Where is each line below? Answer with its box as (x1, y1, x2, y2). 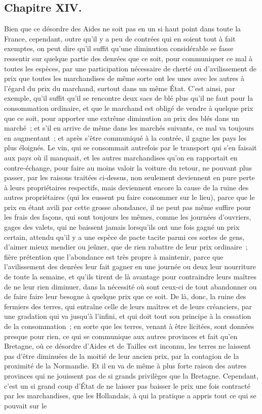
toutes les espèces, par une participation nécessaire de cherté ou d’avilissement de (4, 63, 257, 73)
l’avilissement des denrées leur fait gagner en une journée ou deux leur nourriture (4, 261, 256, 272)
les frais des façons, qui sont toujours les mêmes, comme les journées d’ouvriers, (4, 212, 251, 222)
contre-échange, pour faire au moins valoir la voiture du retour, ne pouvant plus (4, 162, 252, 173)
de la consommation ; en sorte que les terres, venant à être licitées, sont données (4, 321, 254, 332)
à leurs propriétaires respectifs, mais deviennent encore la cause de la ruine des (4, 182, 249, 192)
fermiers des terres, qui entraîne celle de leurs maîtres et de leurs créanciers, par (4, 301, 252, 311)
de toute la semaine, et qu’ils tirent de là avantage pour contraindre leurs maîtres (4, 271, 256, 282)
